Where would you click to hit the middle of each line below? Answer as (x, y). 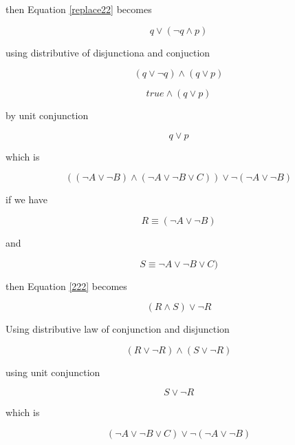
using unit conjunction (53, 372)
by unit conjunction (47, 115)
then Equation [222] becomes (66, 286)
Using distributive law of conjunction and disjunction (118, 329)
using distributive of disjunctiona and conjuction (108, 52)
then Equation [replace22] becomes (79, 9)
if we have (27, 199)
